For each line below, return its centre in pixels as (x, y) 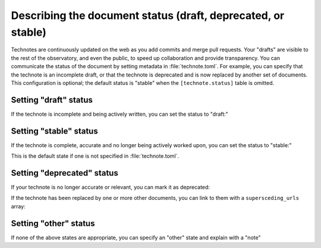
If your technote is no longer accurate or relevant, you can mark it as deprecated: (111, 187)
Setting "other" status (53, 223)
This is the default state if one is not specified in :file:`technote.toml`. (95, 156)
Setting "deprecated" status (64, 173)
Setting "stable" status (54, 131)
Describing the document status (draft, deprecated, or (148, 15)
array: (18, 206)
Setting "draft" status (52, 100)
